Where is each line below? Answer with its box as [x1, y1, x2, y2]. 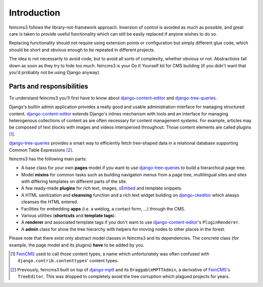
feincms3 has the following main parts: [9, 156, 87, 162]
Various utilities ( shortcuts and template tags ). [21, 212, 116, 219]
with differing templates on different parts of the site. [21, 178, 128, 185]
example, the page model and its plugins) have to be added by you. [9, 242, 145, 248]
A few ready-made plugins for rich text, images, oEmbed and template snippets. [21, 185, 183, 191]
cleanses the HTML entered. [21, 199, 78, 205]
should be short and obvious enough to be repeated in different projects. [9, 47, 155, 53]
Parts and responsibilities [9, 82, 89, 90]
